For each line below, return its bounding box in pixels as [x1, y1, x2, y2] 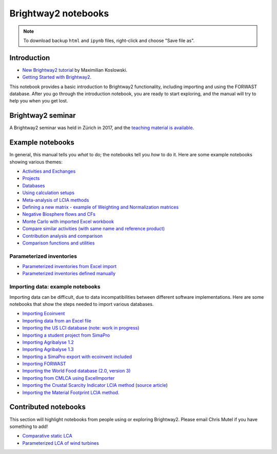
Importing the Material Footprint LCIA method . [22, 389, 120, 396]
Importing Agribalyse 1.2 [22, 339, 74, 345]
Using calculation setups [22, 190, 74, 196]
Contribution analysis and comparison [22, 233, 103, 239]
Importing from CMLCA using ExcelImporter [22, 375, 115, 381]
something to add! [9, 423, 48, 429]
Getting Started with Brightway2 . [22, 74, 92, 80]
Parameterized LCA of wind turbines [22, 440, 100, 446]
